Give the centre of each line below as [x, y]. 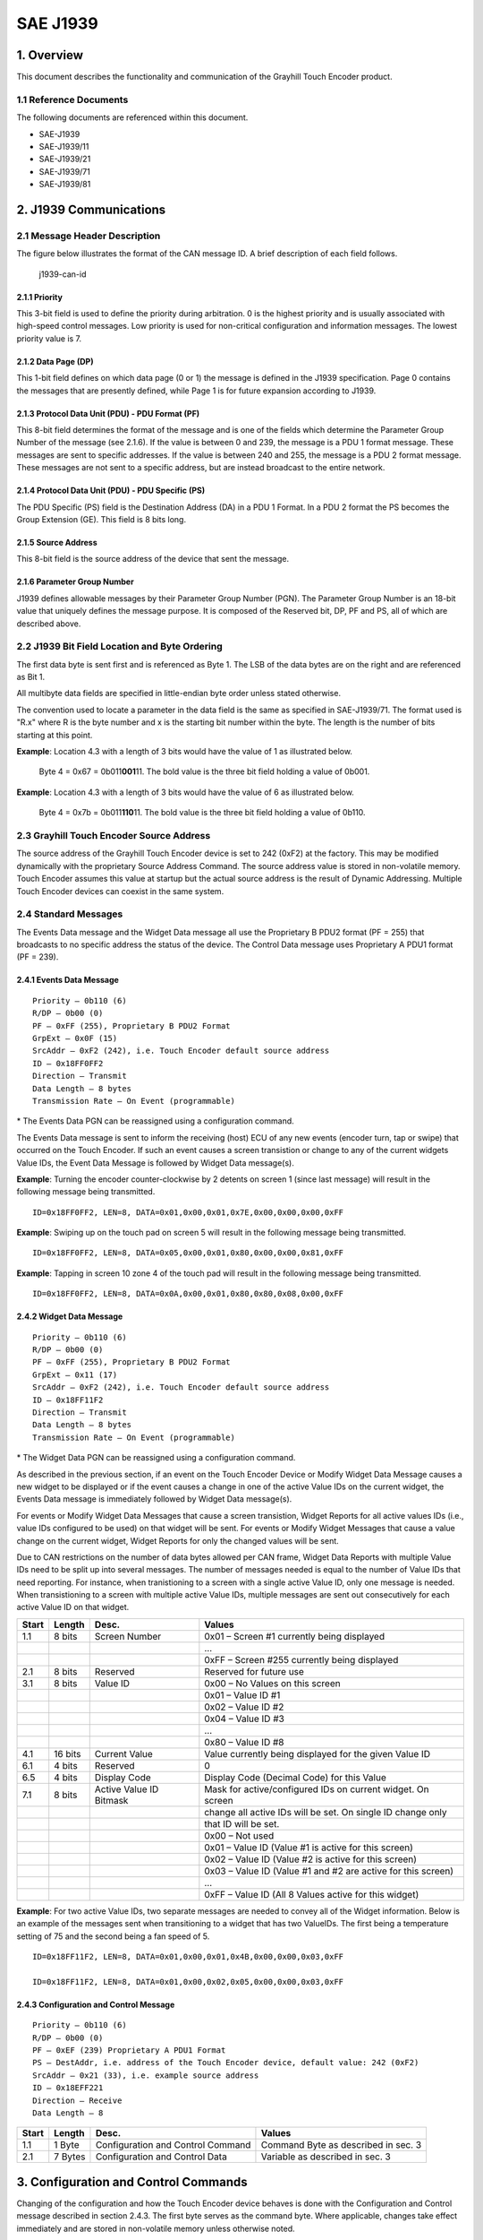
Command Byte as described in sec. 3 [341, 2145]
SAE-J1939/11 [64, 146]
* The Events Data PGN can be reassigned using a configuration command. [155, 1121]
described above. [49, 624]
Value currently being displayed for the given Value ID [318, 1753]
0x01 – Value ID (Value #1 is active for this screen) [309, 1848]
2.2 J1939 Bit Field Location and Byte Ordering [119, 647]
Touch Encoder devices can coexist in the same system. [120, 891]
